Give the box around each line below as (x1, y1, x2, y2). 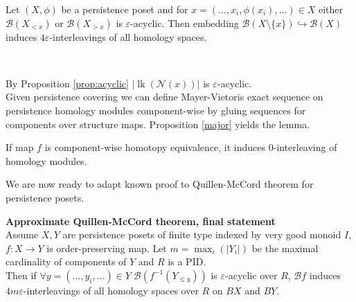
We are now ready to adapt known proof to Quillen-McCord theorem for (6, 177, 314, 191)
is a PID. (168, 254, 206, 269)
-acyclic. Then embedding (130, 15, 239, 30)
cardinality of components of (6, 254, 127, 269)
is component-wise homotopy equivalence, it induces (44, 140, 265, 154)
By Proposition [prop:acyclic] (6, 75, 129, 90)
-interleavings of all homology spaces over (23, 283, 199, 297)
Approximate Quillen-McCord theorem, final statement (6, 213, 276, 228)
